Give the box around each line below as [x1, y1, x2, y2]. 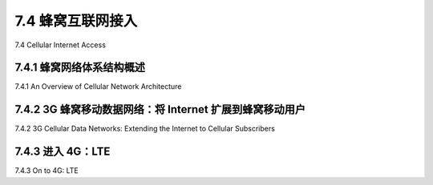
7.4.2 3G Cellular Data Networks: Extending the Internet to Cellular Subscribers [14, 124, 276, 134]
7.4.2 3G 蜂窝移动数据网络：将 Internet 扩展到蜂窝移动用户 [14, 103, 306, 116]
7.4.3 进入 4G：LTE [14, 145, 111, 159]
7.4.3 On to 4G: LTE [14, 166, 79, 175]
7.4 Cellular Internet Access [14, 40, 106, 50]
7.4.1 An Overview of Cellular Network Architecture [14, 82, 182, 91]
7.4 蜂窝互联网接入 [14, 12, 138, 30]
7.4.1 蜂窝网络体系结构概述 [14, 61, 146, 74]
